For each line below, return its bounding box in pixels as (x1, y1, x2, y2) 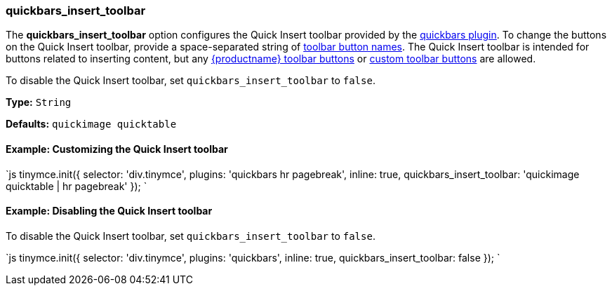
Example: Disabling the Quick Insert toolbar (6, 205, 213, 217)
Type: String (6, 96, 72, 109)
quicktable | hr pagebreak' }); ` (6, 180, 147, 192)
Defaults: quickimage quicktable (6, 118, 177, 130)
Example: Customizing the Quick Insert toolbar (6, 142, 228, 155)
